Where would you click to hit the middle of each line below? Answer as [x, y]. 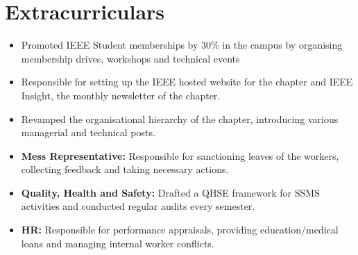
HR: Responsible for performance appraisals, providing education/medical [180, 230]
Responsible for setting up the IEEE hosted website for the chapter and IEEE [187, 82]
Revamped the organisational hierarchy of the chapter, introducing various [180, 118]
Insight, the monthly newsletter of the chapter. [121, 95]
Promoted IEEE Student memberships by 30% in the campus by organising [182, 45]
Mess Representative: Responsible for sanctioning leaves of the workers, [180, 155]
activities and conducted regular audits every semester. [138, 206]
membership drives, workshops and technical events [130, 58]
